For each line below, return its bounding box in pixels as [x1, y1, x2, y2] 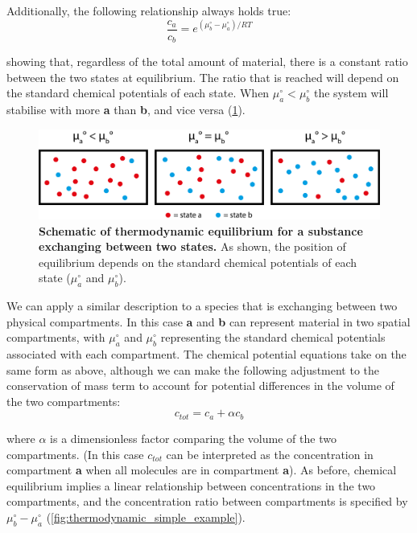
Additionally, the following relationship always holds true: [6, 2, 291, 18]
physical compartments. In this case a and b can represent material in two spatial [6, 313, 411, 330]
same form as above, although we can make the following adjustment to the [6, 361, 380, 378]
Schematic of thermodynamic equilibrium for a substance [39, 222, 363, 239]
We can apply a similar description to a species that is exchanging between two [6, 297, 398, 314]
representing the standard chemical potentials [160, 329, 386, 346]
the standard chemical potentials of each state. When [6, 84, 270, 101]
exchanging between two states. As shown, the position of [39, 238, 346, 255]
